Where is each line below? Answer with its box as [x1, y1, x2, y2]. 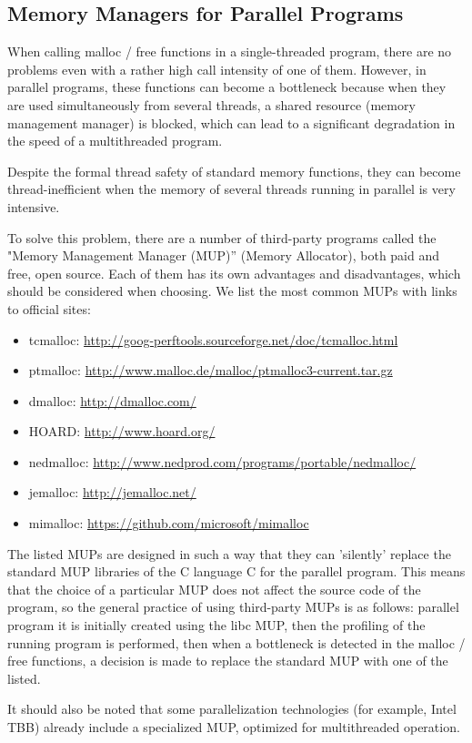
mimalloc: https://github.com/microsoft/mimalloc [28, 514, 309, 533]
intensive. [7, 197, 60, 216]
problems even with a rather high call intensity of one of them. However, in [7, 59, 427, 78]
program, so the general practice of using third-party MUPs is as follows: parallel [7, 597, 459, 616]
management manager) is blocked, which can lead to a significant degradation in [7, 113, 456, 132]
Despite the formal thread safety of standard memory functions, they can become [7, 161, 461, 180]
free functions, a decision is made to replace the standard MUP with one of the [7, 651, 448, 670]
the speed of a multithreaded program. [7, 131, 223, 150]
